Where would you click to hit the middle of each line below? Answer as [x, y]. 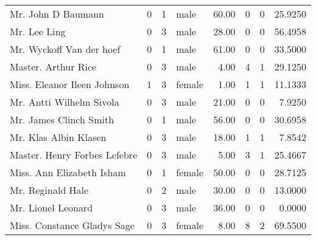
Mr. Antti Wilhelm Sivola [65, 102]
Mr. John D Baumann [57, 14]
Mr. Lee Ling [38, 31]
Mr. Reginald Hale [49, 190]
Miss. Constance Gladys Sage [72, 225]
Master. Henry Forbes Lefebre [74, 155]
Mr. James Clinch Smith [62, 119]
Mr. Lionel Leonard [51, 207]
